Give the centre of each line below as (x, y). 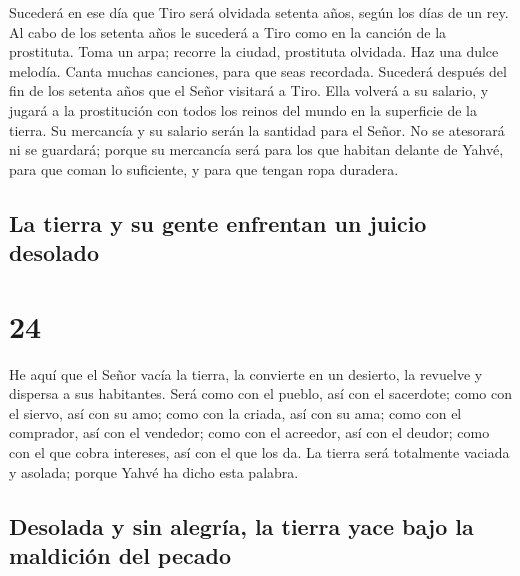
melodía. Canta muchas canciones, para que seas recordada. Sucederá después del (258, 70)
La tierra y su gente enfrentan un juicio (218, 222)
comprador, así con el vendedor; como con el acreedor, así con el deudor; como (249, 432)
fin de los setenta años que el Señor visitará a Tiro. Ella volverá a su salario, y (249, 90)
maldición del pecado (120, 554)
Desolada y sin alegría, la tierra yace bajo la (241, 525)
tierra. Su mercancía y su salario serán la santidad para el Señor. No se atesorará (257, 129)
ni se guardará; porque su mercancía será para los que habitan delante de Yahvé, (256, 149)
